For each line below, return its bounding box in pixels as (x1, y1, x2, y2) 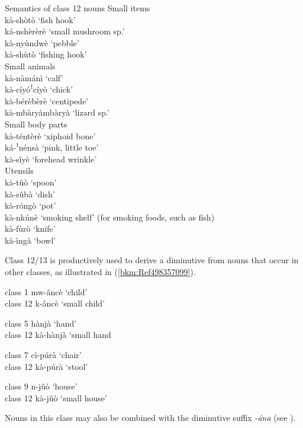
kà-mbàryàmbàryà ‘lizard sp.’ (5, 106, 109, 119)
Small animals (5, 59, 56, 72)
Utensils (5, 164, 34, 177)
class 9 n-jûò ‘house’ (5, 380, 78, 392)
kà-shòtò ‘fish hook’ (5, 13, 76, 25)
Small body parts (5, 117, 67, 130)
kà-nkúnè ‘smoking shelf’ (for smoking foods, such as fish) (5, 210, 215, 223)
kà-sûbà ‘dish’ (5, 187, 55, 200)
